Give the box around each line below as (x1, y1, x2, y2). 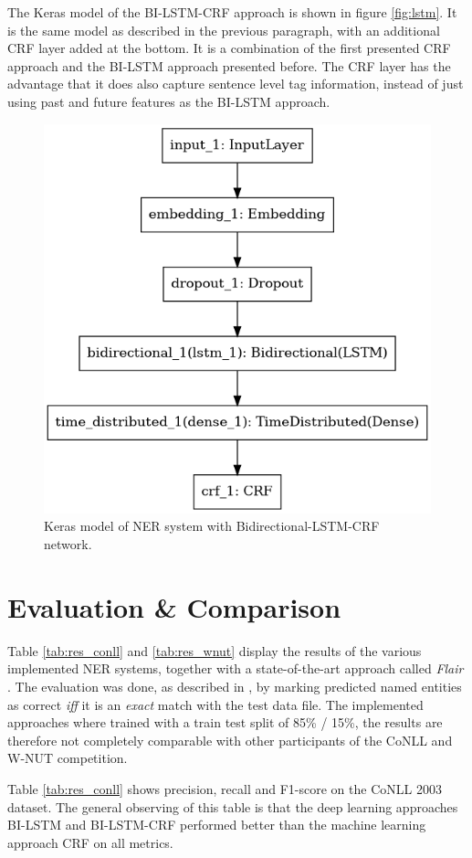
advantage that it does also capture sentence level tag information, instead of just (7, 74, 464, 93)
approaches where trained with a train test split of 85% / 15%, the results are (7, 713, 443, 732)
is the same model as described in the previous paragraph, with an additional (7, 20, 440, 39)
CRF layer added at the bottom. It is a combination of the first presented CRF (7, 38, 451, 58)
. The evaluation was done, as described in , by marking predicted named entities (7, 676, 462, 695)
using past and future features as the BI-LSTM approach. (7, 91, 330, 111)
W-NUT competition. (7, 748, 128, 768)
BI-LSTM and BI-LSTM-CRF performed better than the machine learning (7, 815, 426, 834)
